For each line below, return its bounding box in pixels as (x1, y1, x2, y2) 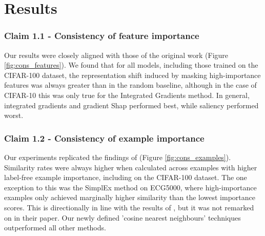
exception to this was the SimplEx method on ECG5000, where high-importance (4, 182, 257, 192)
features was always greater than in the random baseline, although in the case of (4, 80, 257, 90)
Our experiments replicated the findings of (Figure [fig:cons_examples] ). (4, 151, 231, 162)
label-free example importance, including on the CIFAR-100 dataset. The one (4, 172, 247, 183)
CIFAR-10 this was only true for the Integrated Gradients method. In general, (4, 89, 250, 100)
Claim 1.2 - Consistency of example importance (4, 131, 205, 144)
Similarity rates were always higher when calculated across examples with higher (4, 162, 257, 172)
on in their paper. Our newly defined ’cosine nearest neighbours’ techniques (4, 212, 241, 223)
